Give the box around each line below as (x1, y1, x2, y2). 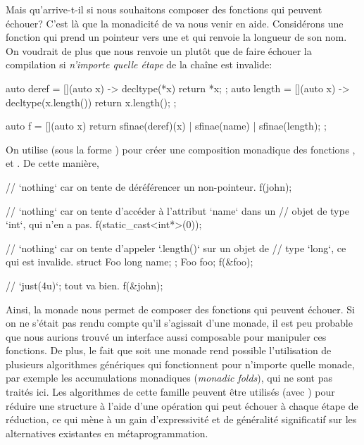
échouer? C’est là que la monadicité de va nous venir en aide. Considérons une (6, 15, 344, 30)
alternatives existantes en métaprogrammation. (6, 425, 208, 440)
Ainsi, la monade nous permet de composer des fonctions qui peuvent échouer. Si (6, 301, 355, 316)
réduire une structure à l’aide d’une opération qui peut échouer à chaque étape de (6, 398, 358, 413)
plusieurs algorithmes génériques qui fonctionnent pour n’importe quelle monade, (6, 356, 355, 371)
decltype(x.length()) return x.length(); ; (6, 94, 177, 109)
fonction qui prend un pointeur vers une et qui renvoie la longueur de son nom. (6, 30, 347, 44)
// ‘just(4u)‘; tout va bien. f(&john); (6, 277, 163, 292)
